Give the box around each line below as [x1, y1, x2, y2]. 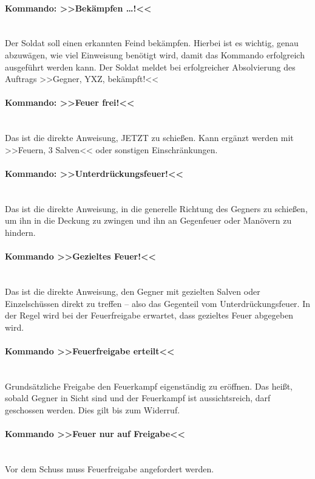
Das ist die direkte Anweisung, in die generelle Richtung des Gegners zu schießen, [5, 202, 308, 215]
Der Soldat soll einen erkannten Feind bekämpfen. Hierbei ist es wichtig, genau [5, 36, 299, 49]
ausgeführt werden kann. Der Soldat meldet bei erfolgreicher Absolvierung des [5, 60, 296, 73]
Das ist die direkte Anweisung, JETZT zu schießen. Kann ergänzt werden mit [5, 131, 294, 144]
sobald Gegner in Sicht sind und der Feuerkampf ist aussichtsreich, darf [5, 391, 271, 404]
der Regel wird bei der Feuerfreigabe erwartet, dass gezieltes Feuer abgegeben [5, 309, 294, 322]
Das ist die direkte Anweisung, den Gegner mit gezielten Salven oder [5, 284, 260, 297]
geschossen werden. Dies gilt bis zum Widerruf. [5, 403, 180, 416]
